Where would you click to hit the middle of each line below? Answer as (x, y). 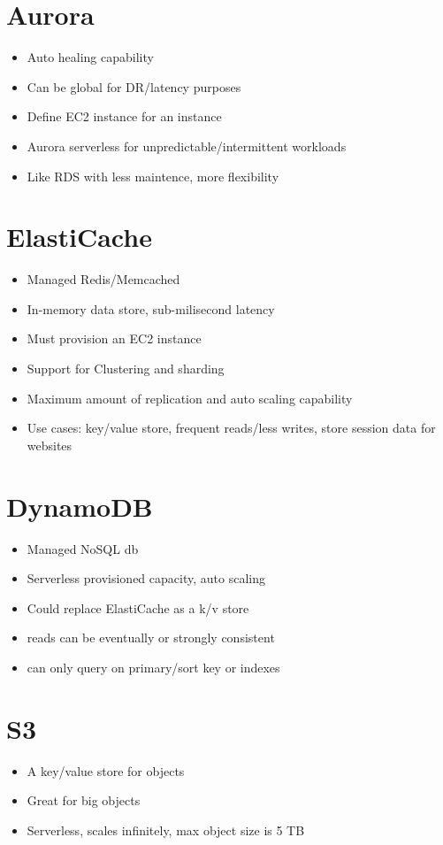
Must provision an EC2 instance (114, 338)
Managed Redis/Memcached (103, 279)
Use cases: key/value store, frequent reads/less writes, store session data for (231, 428)
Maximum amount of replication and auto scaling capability (190, 398)
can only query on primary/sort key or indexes (153, 667)
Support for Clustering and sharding (126, 368)
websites (50, 445)
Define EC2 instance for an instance (124, 116)
